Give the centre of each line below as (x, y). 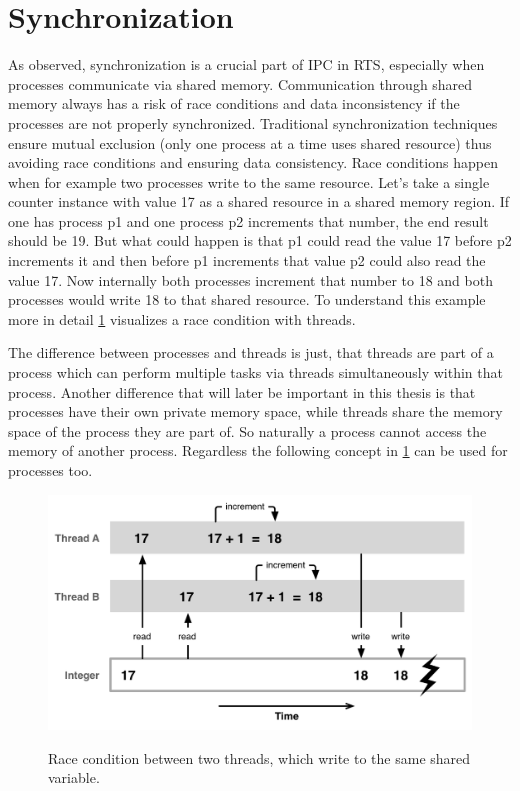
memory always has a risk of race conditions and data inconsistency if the (234, 103)
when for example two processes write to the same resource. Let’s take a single (249, 181)
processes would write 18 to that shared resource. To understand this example (247, 299)
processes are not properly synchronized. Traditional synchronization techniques (253, 122)
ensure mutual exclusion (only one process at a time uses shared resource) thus (250, 142)
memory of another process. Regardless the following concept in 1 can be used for (258, 450)
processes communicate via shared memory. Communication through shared (240, 83)
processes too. (50, 470)
